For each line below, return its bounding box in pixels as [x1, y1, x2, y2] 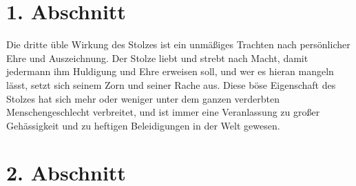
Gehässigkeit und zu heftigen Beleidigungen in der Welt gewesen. [6, 118, 280, 132]
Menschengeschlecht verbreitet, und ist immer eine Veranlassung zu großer [6, 105, 320, 119]
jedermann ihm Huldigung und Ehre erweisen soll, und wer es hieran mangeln [6, 64, 334, 79]
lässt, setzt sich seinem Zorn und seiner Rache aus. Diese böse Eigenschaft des [6, 77, 336, 92]
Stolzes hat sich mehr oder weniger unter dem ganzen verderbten [6, 91, 280, 105]
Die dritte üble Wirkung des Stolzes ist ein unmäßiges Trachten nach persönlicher [6, 37, 350, 52]
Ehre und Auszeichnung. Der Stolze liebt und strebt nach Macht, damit [6, 50, 308, 65]
